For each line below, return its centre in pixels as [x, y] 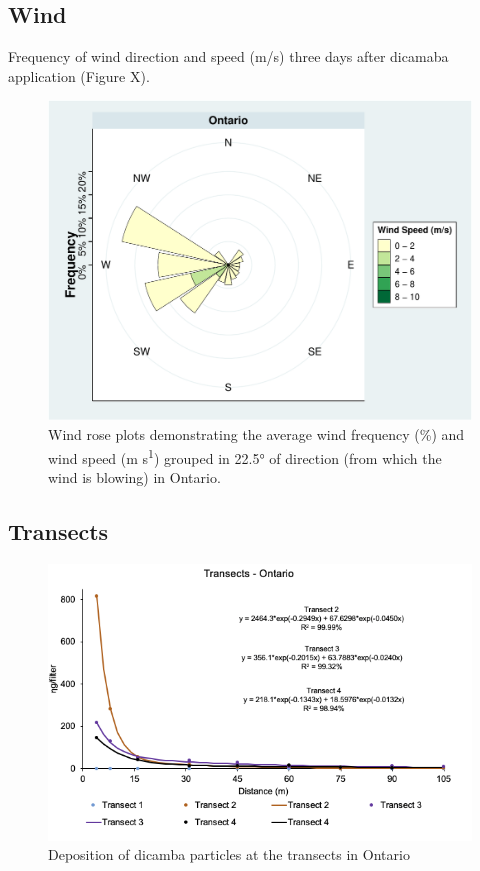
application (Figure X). [79, 75]
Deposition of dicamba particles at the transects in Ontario [229, 854]
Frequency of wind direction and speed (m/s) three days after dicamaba [228, 56]
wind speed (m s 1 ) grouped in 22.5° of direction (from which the [245, 456]
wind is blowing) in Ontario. [134, 476]
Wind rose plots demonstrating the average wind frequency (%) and [256, 434]
